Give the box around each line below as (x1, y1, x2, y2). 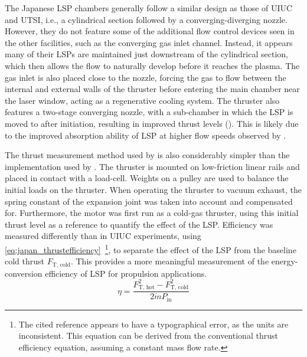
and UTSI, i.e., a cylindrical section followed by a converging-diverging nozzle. (5, 13, 288, 25)
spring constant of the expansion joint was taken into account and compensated (5, 195, 293, 207)
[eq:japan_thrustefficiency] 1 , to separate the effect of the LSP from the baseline (5, 241, 296, 256)
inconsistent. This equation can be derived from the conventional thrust (18, 329, 278, 342)
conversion (5, 267, 43, 279)
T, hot (138, 284, 155, 291)
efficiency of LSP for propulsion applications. (45, 267, 207, 279)
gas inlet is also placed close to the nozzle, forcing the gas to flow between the (5, 71, 286, 83)
